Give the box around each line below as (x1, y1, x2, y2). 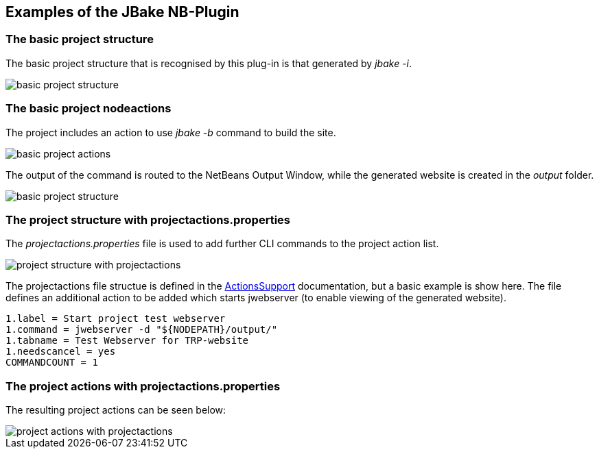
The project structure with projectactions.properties (5, 212, 290, 227)
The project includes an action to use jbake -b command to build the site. (5, 126, 336, 138)
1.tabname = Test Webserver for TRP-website (5, 335, 249, 346)
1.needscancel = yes (5, 346, 116, 357)
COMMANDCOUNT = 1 (5, 357, 98, 368)
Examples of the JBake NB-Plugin (5, 3, 239, 21)
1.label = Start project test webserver (5, 313, 226, 325)
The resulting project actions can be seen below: (5, 404, 226, 416)
